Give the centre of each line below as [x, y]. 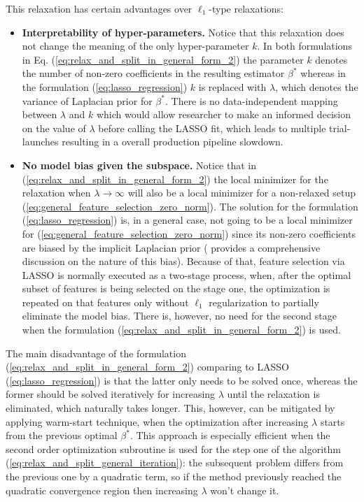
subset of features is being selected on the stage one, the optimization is [176, 288]
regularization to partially [264, 302]
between [40, 114]
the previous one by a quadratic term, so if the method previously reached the [174, 476]
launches [40, 142]
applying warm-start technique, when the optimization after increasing [157, 421]
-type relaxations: [246, 8]
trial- [340, 128]
